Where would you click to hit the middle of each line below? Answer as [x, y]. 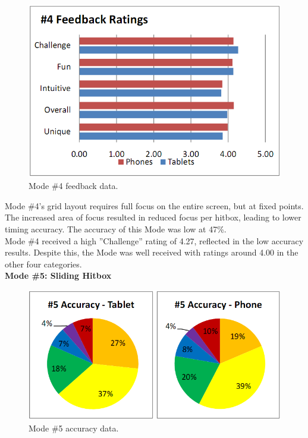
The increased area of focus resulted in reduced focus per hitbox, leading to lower [153, 217]
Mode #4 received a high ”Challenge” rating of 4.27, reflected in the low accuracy [154, 240]
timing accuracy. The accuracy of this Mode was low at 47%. [116, 229]
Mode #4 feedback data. [73, 186]
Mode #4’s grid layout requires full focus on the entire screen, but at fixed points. [154, 205]
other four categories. [43, 264]
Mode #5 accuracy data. [74, 428]
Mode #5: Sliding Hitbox [58, 275]
